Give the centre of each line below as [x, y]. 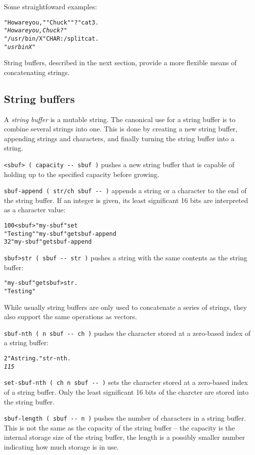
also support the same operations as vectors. [71, 316]
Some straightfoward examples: [51, 6]
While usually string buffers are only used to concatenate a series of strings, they [126, 307]
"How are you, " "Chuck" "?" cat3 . [51, 22]
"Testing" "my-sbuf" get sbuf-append [60, 234]
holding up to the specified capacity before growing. [82, 174]
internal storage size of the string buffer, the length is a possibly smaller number [125, 437]
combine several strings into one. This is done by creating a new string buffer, [121, 129]
